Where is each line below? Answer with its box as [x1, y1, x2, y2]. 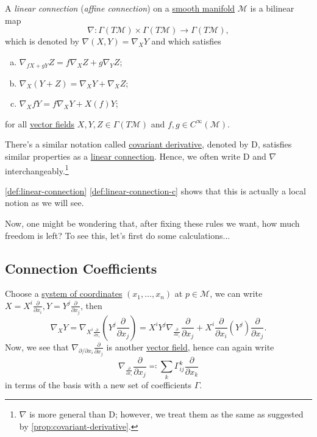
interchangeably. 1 [5, 162, 69, 177]
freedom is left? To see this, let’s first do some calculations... [5, 229, 230, 241]
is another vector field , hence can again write [106, 340, 274, 353]
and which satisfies [151, 35, 221, 48]
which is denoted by [5, 35, 79, 48]
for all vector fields [5, 117, 75, 130]
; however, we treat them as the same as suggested [115, 408, 304, 421]
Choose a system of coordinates [5, 287, 123, 300]
